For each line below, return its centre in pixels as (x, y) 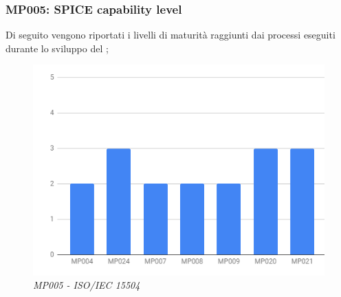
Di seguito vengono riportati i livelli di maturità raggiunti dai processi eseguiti (170, 35)
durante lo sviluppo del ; (57, 48)
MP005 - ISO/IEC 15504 (87, 285)
